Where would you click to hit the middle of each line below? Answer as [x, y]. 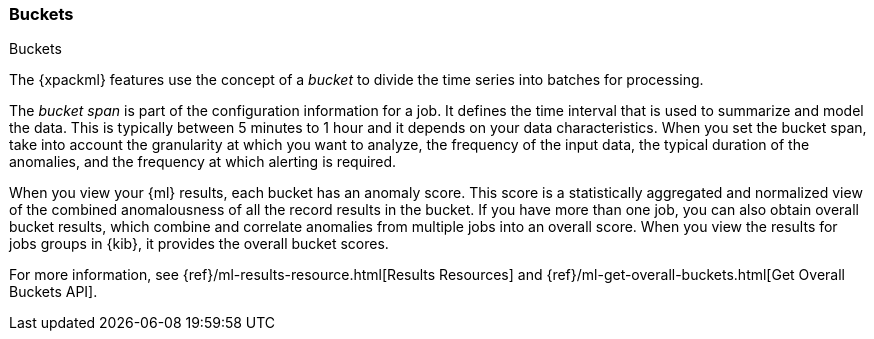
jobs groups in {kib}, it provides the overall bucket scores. [199, 244]
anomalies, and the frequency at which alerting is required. [203, 162]
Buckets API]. [53, 292]
